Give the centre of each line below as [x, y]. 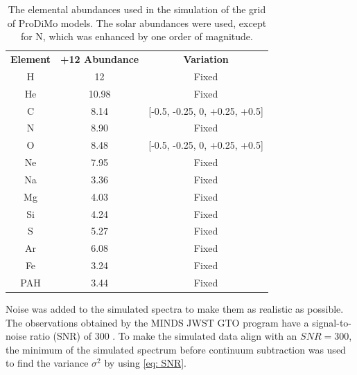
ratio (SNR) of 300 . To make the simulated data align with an [164, 336]
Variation [206, 59]
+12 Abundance [99, 59]
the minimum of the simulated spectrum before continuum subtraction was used [176, 349]
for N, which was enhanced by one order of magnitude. [137, 36]
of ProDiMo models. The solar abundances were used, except [137, 22]
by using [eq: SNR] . [145, 363]
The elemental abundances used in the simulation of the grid [137, 9]
